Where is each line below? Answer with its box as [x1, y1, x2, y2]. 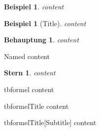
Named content [4, 51, 50, 61]
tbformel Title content [4, 100, 69, 111]
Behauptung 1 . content [4, 34, 79, 45]
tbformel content [4, 84, 54, 94]
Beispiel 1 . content [4, 1, 64, 11]
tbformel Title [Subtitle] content [4, 117, 97, 128]
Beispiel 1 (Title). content [4, 18, 86, 28]
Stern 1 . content [4, 67, 56, 78]
